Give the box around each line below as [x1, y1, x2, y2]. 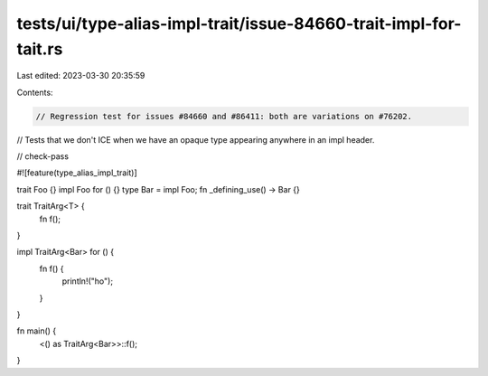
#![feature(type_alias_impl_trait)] [16, 167, 137, 178]
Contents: [16, 87, 53, 98]
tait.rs [16, 39, 63, 59]
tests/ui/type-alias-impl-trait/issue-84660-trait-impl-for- [16, 14, 462, 33]
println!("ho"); [61, 276, 113, 287]
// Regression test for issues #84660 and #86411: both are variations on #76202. [35, 111, 413, 121]
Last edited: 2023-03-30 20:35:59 [16, 70, 145, 81]
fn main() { [16, 325, 57, 336]
